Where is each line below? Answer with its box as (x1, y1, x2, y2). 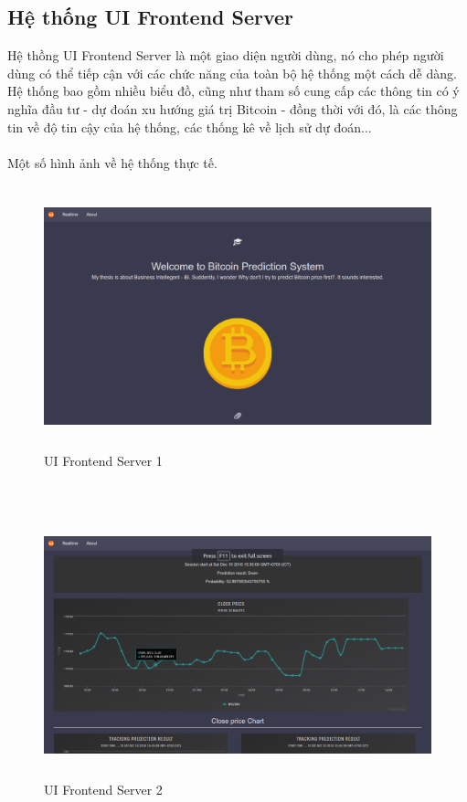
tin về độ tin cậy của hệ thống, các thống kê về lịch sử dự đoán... (7, 117, 372, 136)
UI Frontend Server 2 (44, 779, 163, 798)
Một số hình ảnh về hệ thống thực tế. (7, 153, 218, 172)
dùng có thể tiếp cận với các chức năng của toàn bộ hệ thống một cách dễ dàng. (7, 63, 457, 82)
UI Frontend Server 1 (44, 450, 163, 470)
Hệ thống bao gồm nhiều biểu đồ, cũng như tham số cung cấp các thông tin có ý (7, 81, 460, 100)
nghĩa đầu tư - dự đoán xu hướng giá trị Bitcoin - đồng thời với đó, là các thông (7, 99, 458, 118)
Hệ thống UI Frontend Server (7, 3, 294, 31)
